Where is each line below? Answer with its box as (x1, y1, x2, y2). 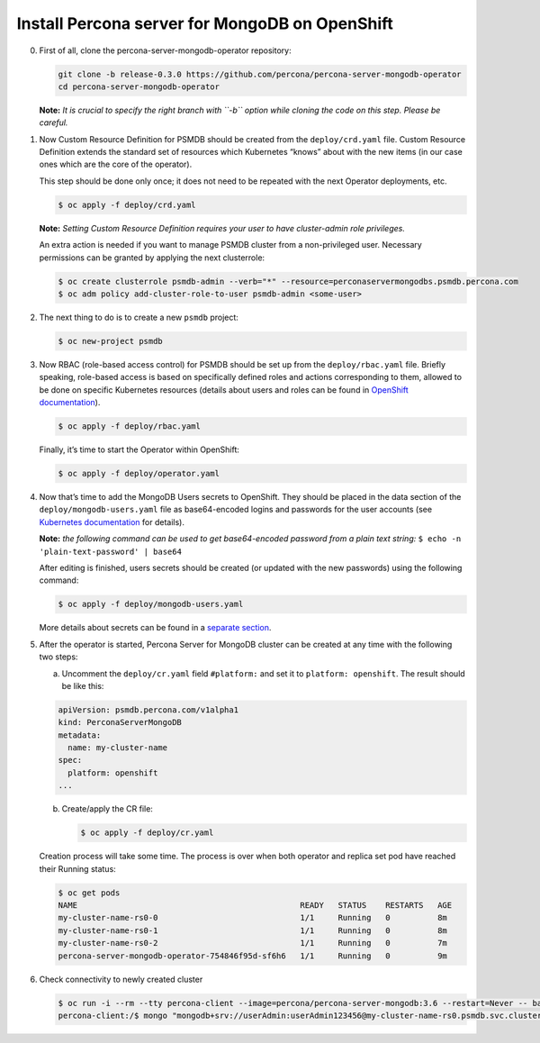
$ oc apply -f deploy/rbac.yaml (58, 422, 202, 431)
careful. (39, 117, 68, 128)
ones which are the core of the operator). (39, 159, 193, 170)
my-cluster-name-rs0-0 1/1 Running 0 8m (58, 912, 447, 923)
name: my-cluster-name (67, 743, 168, 753)
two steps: (39, 651, 78, 662)
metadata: (58, 730, 102, 740)
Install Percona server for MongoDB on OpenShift (16, 14, 393, 33)
